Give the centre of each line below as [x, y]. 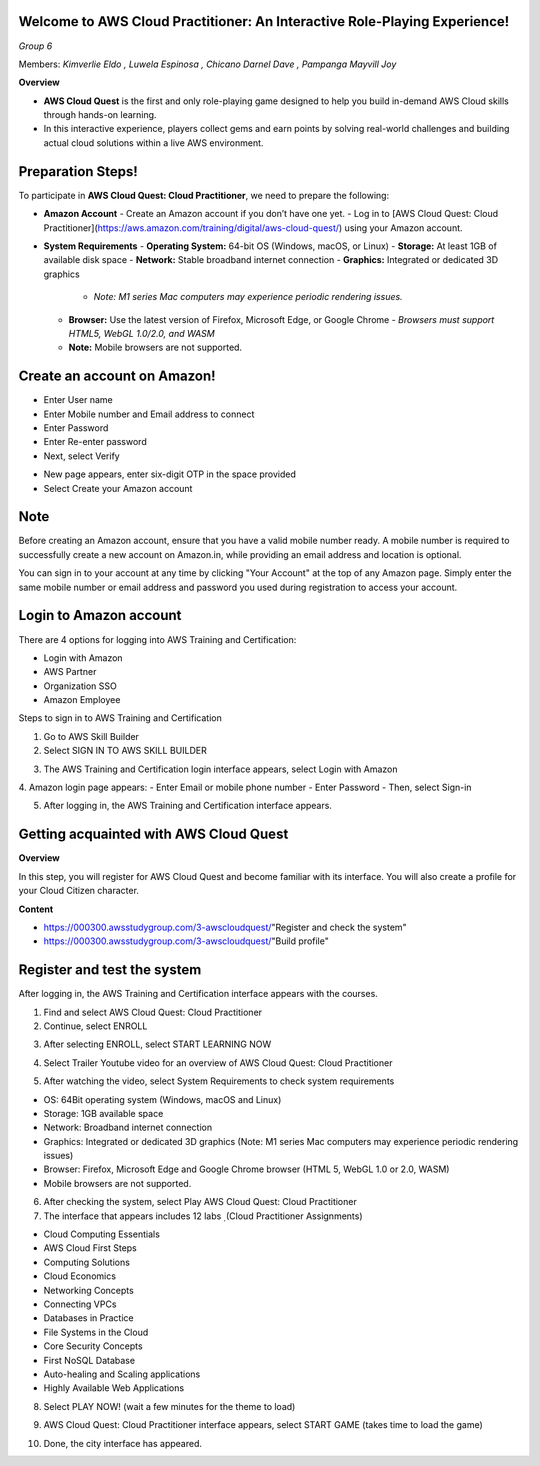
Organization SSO [80, 686]
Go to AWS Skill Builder [91, 736]
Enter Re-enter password [95, 442]
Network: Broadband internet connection [128, 1127]
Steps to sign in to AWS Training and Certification [120, 718]
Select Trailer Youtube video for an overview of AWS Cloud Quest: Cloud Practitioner [218, 1062]
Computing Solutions [86, 1262]
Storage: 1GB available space [103, 1113]
